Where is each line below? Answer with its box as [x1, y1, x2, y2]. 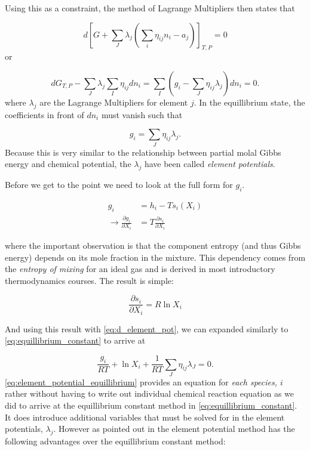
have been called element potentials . [144, 157, 275, 170]
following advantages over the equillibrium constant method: [5, 435, 226, 447]
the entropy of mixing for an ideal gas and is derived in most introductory [5, 262, 275, 275]
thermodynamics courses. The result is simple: [5, 274, 174, 286]
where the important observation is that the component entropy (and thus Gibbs [5, 239, 301, 251]
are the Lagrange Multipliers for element [39, 95, 188, 108]
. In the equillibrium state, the [194, 95, 305, 108]
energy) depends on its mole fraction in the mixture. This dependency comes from [5, 251, 306, 263]
